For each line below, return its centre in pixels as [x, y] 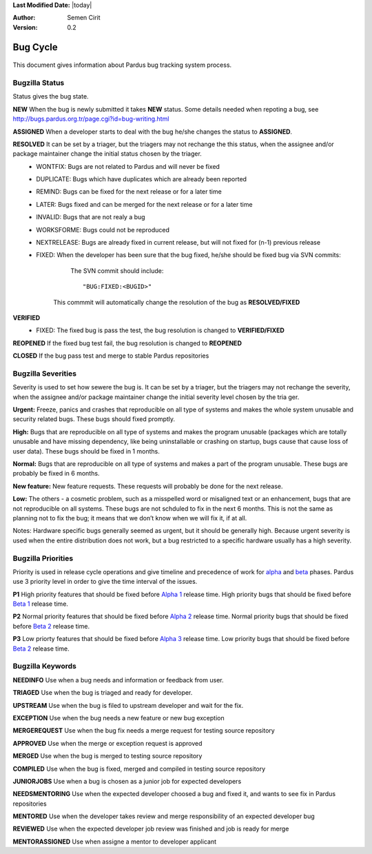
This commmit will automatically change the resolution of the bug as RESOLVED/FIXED [177, 302]
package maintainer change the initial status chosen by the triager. [107, 154]
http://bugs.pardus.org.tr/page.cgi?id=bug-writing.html [91, 119]
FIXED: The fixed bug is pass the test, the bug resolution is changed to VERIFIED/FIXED [161, 330]
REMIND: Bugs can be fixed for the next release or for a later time [129, 192]
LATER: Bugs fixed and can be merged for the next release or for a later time [144, 204]
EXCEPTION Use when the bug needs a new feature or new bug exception [118, 718]
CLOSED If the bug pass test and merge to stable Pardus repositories [111, 356]
